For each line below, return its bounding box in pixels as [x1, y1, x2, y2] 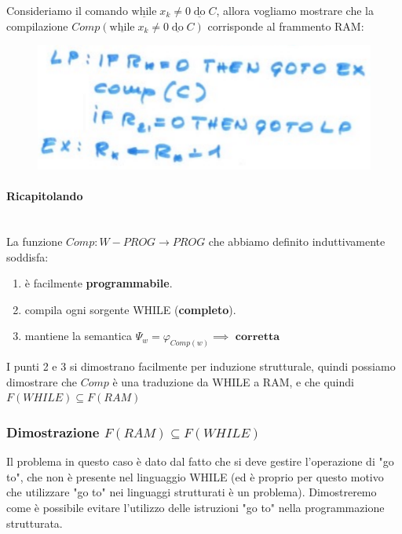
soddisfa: [6, 248, 49, 265]
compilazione [6, 17, 68, 34]
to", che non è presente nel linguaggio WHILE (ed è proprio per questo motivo [6, 468, 384, 485]
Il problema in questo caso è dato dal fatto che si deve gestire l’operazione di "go [6, 453, 394, 470]
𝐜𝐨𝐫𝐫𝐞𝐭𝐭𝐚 [235, 331, 280, 343]
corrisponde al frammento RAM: [207, 17, 364, 34]
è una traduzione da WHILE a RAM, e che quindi [112, 373, 354, 390]
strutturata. [6, 514, 63, 531]
